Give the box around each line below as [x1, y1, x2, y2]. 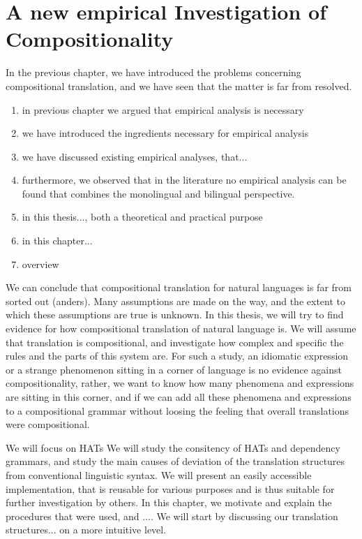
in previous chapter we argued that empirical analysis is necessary [22, 102, 304, 117]
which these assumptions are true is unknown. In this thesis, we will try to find [6, 307, 344, 322]
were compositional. [6, 417, 90, 431]
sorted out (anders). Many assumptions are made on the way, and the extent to [6, 293, 345, 308]
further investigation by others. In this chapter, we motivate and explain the [6, 495, 332, 510]
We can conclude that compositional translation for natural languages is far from [6, 280, 352, 295]
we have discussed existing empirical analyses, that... [22, 149, 248, 163]
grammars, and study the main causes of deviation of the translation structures [6, 454, 345, 468]
